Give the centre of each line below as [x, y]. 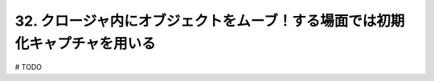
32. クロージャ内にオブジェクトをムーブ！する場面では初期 [210, 21]
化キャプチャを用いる [85, 43]
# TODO [28, 67]
